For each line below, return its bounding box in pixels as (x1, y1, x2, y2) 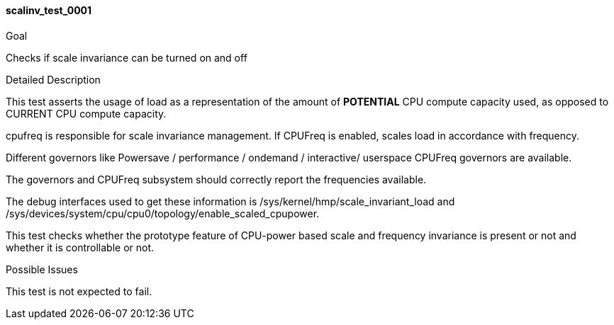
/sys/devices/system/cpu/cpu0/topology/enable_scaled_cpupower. (6, 207, 320, 219)
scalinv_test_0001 (6, 4, 92, 16)
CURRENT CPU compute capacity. (6, 107, 167, 120)
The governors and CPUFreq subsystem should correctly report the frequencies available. (6, 173, 427, 186)
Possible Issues (6, 263, 78, 275)
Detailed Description (6, 73, 101, 86)
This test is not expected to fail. (6, 285, 152, 297)
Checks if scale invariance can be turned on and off (6, 51, 247, 64)
